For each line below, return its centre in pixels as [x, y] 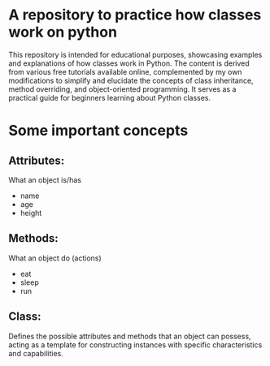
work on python [63, 32]
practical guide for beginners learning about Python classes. [110, 97]
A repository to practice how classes [135, 15]
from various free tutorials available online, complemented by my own [125, 71]
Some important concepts [98, 131]
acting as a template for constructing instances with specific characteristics [135, 344]
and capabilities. [36, 353]
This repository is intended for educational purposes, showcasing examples [135, 54]
